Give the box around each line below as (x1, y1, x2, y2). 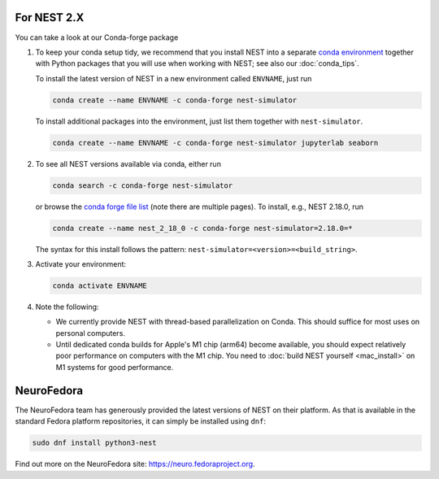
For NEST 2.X (15, 11, 85, 24)
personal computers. (55, 328, 126, 337)
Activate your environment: (35, 259, 126, 268)
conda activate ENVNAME (52, 281, 148, 290)
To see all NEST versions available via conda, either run (35, 159, 221, 168)
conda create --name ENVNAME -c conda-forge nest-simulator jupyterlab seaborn (52, 138, 379, 147)
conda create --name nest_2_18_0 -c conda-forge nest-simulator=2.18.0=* (52, 224, 353, 233)
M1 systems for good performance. (55, 362, 174, 372)
